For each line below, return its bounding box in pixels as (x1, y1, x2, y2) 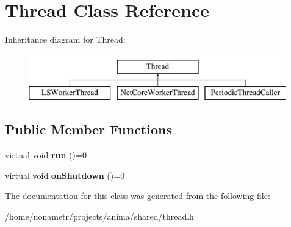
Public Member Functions (5, 120, 172, 139)
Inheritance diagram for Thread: (5, 33, 126, 46)
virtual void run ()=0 (5, 148, 87, 161)
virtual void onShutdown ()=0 (5, 169, 125, 181)
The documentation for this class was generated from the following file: (5, 189, 270, 202)
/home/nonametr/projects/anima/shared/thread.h (5, 209, 194, 222)
